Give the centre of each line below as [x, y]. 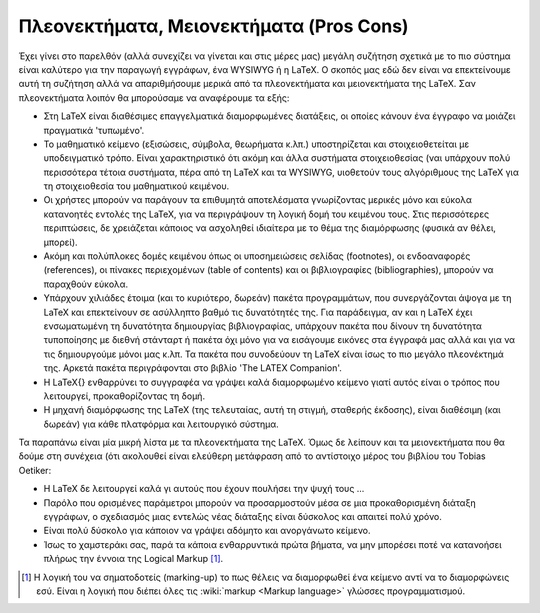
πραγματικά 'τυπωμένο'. [94, 130]
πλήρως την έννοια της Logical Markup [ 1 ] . [133, 559]
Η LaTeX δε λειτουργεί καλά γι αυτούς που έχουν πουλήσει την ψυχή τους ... [204, 489]
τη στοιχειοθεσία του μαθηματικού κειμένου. [136, 186]
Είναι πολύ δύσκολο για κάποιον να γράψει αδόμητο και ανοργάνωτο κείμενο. [207, 531]
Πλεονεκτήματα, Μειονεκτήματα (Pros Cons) [213, 26]
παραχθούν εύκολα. [86, 284]
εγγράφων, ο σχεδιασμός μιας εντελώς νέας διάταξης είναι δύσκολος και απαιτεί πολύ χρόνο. [242, 517]
